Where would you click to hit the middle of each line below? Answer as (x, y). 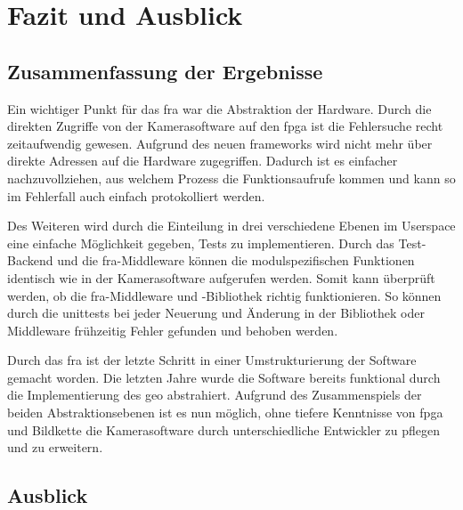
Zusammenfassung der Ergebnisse (165, 71)
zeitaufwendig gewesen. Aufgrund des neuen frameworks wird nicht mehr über (220, 143)
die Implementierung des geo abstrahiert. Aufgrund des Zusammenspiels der (215, 395)
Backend (30, 260)
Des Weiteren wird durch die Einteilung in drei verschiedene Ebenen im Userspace (231, 226)
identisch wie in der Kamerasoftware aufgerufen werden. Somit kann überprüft (221, 277)
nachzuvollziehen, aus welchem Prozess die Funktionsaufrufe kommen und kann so (231, 178)
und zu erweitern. (55, 447)
